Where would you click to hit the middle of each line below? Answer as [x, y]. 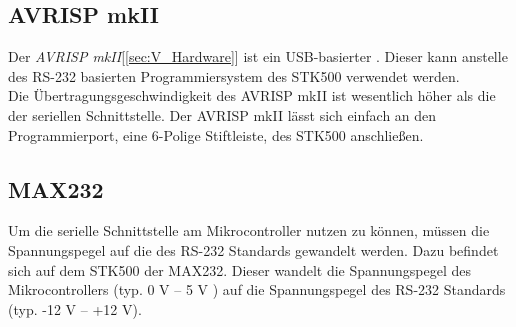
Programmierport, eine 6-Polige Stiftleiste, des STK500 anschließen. [216, 134]
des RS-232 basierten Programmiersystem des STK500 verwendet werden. [234, 75]
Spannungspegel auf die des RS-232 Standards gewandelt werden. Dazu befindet [253, 249]
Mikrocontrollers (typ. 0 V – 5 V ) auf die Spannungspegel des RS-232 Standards [257, 289]
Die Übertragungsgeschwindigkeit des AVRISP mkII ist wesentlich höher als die [252, 95]
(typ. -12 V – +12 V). [75, 308]
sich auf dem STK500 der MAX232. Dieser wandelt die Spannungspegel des [239, 269]
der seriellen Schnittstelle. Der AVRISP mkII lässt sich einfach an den [222, 114]
